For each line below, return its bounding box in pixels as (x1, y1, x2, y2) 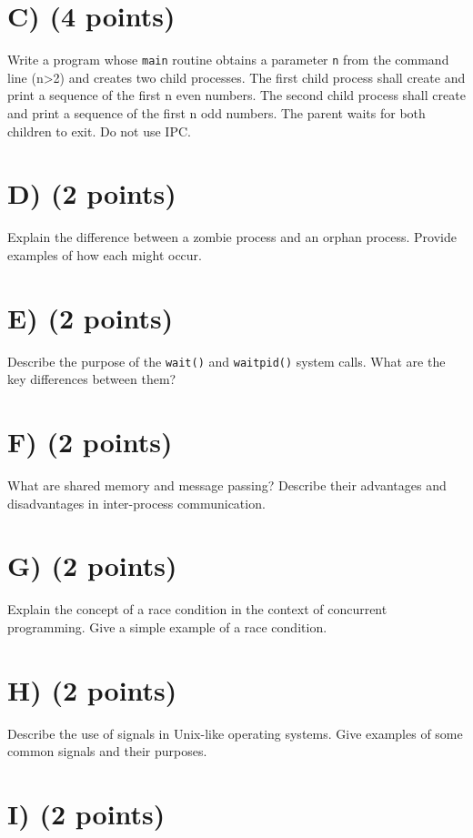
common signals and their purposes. (7, 742, 207, 761)
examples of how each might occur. (7, 245, 202, 264)
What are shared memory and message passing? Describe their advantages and (7, 475, 447, 494)
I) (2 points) (7, 794, 166, 832)
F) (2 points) (7, 423, 173, 460)
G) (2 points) (7, 547, 177, 584)
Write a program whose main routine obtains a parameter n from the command (7, 50, 449, 69)
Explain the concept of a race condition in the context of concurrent (7, 600, 387, 619)
